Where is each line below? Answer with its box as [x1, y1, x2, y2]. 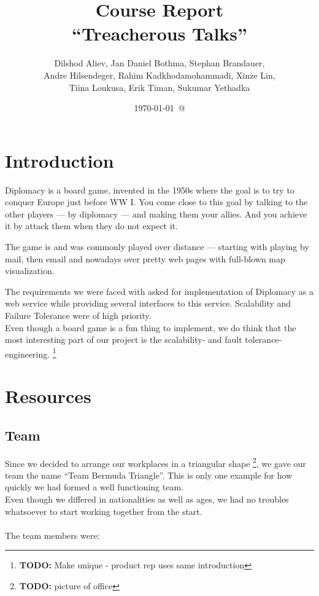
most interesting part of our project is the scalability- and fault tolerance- [5, 333, 282, 346]
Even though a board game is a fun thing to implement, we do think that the [5, 321, 296, 334]
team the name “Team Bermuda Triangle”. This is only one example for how [5, 468, 293, 481]
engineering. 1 [5, 345, 56, 360]
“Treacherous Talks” [71, 21, 248, 46]
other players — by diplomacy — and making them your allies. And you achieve [5, 207, 307, 220]
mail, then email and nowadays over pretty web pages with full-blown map [5, 252, 285, 265]
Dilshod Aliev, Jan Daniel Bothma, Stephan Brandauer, [54, 57, 265, 69]
